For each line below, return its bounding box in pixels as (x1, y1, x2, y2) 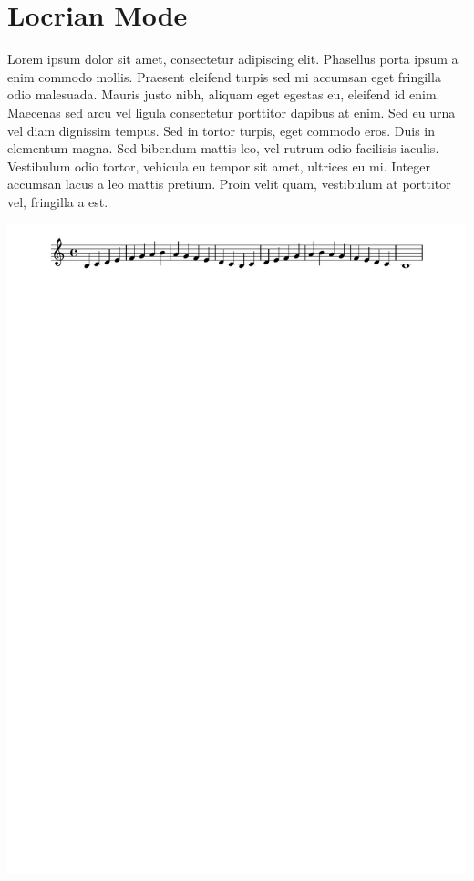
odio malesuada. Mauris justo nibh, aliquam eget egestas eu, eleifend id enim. (7, 85, 440, 104)
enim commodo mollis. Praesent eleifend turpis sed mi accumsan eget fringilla (7, 67, 441, 86)
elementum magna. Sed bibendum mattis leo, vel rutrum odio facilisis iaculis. (7, 139, 439, 158)
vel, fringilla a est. (7, 192, 108, 211)
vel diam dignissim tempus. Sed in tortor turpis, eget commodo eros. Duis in (7, 120, 436, 140)
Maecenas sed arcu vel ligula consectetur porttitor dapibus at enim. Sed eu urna (7, 102, 456, 121)
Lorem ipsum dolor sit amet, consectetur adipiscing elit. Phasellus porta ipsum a (7, 49, 459, 68)
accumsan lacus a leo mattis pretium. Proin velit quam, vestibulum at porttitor (7, 174, 451, 193)
